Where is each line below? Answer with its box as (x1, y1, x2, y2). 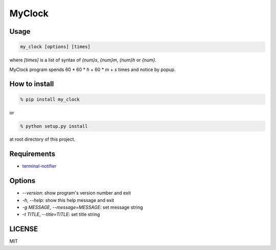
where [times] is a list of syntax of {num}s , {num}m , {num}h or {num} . (9, 57, 157, 63)
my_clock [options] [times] (20, 44, 90, 50)
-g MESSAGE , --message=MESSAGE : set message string (22, 204, 143, 211)
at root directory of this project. (9, 136, 76, 143)
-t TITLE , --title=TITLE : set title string (22, 211, 100, 217)
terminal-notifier (22, 163, 57, 169)
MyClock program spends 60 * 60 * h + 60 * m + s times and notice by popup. (9, 66, 176, 73)
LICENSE (9, 225, 38, 234)
